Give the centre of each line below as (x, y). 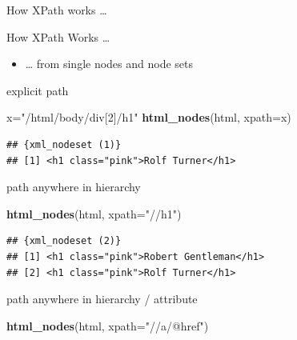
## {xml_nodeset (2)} (64, 241)
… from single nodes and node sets (109, 64)
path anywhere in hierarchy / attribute (102, 299)
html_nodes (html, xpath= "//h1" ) (94, 213)
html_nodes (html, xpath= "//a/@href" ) (108, 325)
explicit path (38, 90)
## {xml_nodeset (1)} (64, 144)
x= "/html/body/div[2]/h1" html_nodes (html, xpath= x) (149, 117)
